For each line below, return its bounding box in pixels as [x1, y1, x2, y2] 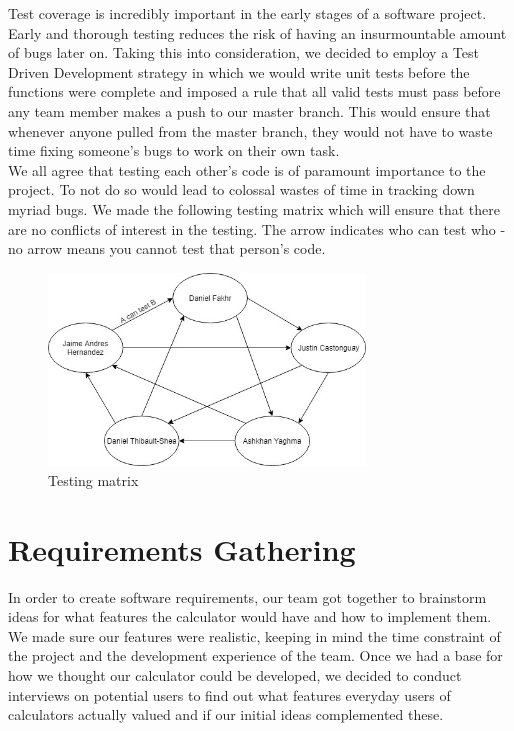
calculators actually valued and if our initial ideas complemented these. [8, 704, 444, 725]
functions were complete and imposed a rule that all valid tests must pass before [8, 81, 501, 102]
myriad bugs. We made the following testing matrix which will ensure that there [8, 198, 500, 219]
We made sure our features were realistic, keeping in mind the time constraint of [8, 625, 501, 646]
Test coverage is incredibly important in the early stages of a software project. [8, 3, 487, 23]
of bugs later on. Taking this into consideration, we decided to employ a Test [8, 42, 479, 63]
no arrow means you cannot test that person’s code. [8, 238, 326, 259]
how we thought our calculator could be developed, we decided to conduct [8, 664, 462, 685]
